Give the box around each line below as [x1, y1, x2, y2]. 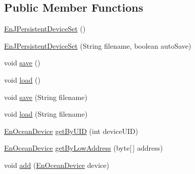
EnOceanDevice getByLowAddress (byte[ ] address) [4, 143, 163, 153]
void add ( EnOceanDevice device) [4, 159, 109, 170]
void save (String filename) [4, 91, 87, 102]
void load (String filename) [4, 109, 88, 119]
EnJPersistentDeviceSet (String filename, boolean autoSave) [4, 40, 191, 51]
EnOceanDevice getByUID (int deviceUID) [4, 125, 138, 136]
